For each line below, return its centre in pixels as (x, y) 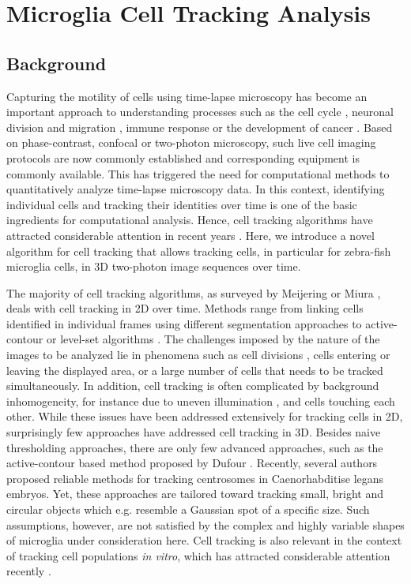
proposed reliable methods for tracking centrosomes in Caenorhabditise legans (195, 478)
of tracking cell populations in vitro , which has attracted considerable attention (198, 555)
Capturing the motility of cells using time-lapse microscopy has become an (187, 96)
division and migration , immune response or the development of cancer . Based (200, 127)
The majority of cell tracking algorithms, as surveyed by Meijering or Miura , (194, 292)
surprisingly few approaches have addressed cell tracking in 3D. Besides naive (194, 432)
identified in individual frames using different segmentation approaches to (184, 323)
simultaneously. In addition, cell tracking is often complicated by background (193, 386)
